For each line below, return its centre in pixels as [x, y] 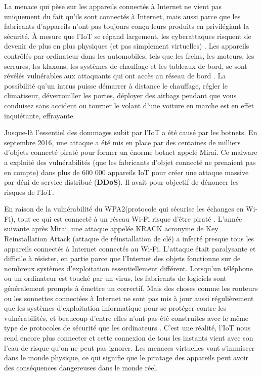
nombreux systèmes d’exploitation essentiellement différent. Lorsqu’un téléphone [128, 268]
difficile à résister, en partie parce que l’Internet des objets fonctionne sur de [122, 258]
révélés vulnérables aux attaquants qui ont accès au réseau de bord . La [115, 76]
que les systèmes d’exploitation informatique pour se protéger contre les [115, 308]
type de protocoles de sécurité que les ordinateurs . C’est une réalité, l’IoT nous [127, 328]
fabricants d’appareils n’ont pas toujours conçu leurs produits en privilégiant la [127, 26]
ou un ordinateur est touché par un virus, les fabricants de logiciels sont [115, 278]
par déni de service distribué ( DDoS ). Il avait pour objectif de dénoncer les [121, 182]
